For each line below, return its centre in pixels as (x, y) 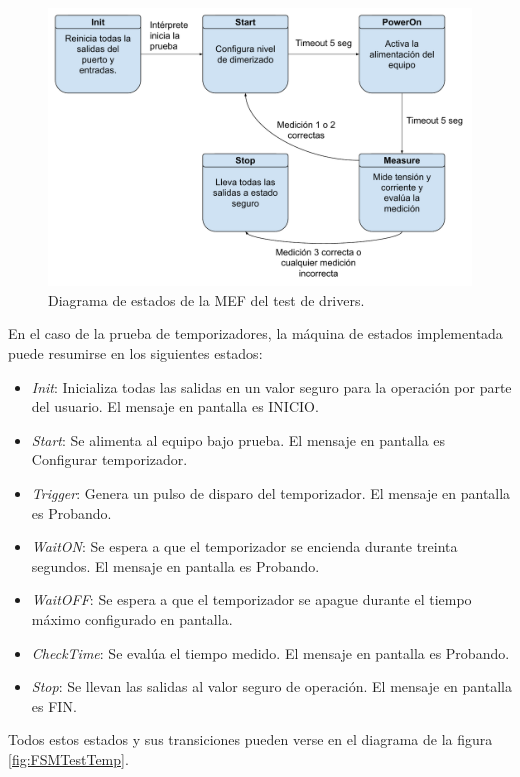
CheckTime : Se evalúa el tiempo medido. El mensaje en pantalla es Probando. (270, 652)
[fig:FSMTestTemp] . (68, 758)
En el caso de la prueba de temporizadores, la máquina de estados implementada (255, 333)
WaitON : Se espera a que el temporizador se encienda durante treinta (244, 546)
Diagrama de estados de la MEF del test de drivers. (206, 299)
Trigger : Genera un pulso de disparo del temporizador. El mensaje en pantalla (271, 493)
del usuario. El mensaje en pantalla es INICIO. (175, 406)
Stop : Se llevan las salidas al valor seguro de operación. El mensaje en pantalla (271, 686)
